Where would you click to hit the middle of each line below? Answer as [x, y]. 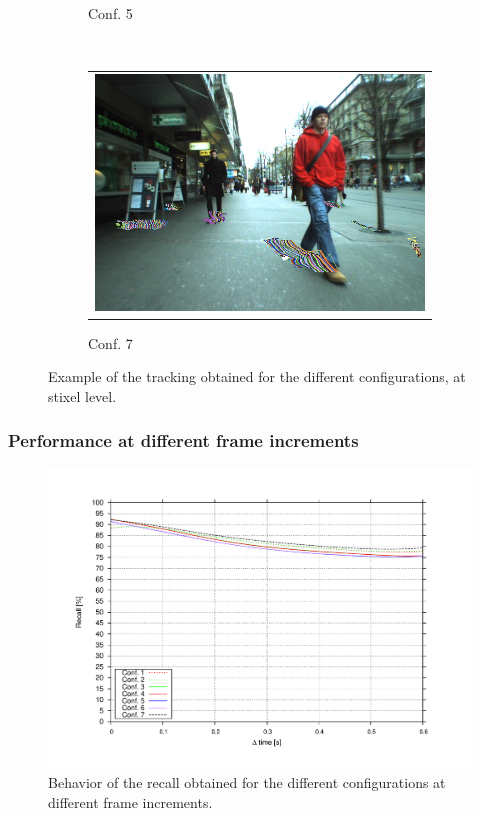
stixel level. [82, 395]
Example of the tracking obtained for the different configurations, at [257, 376]
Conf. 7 [110, 342]
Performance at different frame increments [183, 440]
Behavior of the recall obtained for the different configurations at [247, 781]
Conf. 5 [110, 13]
